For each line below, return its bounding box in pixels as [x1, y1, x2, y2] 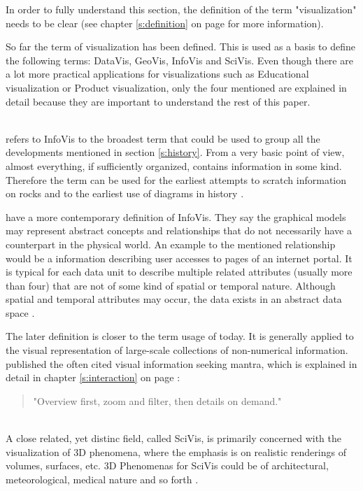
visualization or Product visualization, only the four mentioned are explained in [6, 80, 347, 94]
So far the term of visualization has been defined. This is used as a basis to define [6, 39, 356, 54]
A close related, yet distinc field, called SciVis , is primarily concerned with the [6, 431, 341, 446]
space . [6, 305, 35, 320]
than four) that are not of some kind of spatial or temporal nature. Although [6, 278, 336, 292]
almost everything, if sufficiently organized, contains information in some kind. [6, 158, 342, 173]
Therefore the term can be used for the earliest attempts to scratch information [6, 172, 347, 187]
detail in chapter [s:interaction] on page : [6, 370, 180, 385]
